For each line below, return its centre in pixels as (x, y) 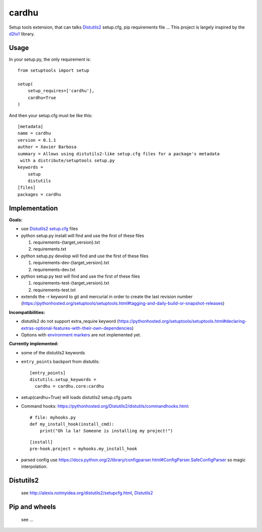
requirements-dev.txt (54, 269)
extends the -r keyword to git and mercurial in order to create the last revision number (107, 297)
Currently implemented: (34, 344)
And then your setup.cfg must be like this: (51, 115)
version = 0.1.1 (37, 140)
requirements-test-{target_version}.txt (71, 283)
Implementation (33, 208)
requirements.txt (50, 249)
